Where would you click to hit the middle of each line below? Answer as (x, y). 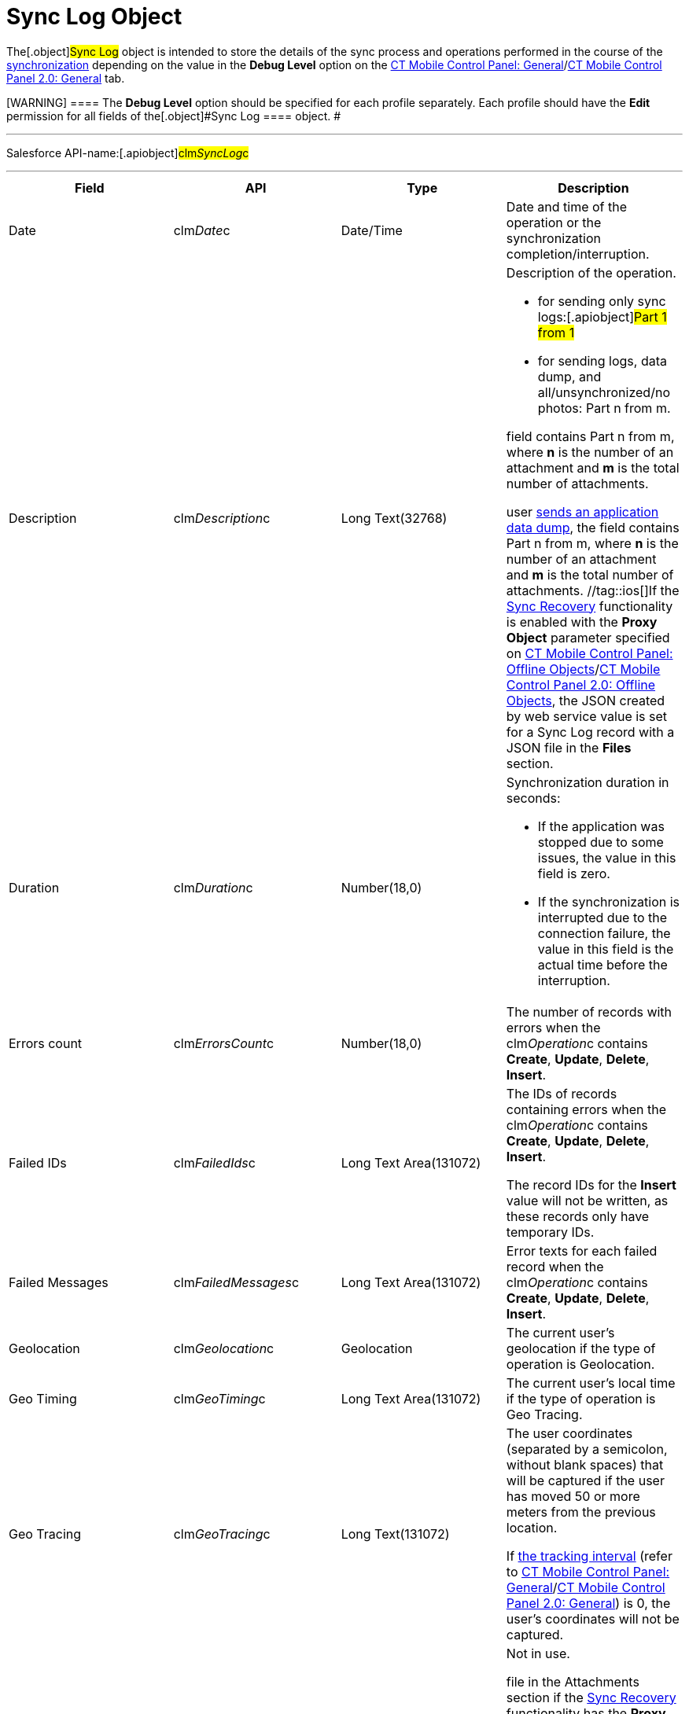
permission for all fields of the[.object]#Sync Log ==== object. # (174, 116)
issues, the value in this (607, 857)
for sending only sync (602, 301)
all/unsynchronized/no (604, 392)
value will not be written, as (587, 1200)
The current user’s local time (591, 1383)
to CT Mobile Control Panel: (588, 1571)
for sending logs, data (602, 360)
